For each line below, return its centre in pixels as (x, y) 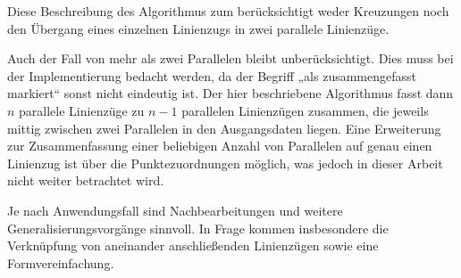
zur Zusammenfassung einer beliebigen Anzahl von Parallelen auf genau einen (220, 146)
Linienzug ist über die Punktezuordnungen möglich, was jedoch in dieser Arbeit (225, 163)
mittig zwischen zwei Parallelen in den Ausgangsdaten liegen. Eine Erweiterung (224, 128)
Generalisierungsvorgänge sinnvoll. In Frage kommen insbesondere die (198, 228)
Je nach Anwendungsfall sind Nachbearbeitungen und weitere (175, 210)
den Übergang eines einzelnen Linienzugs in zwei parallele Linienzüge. (198, 28)
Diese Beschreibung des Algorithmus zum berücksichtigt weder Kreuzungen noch (228, 11)
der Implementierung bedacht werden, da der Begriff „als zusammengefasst (212, 75)
